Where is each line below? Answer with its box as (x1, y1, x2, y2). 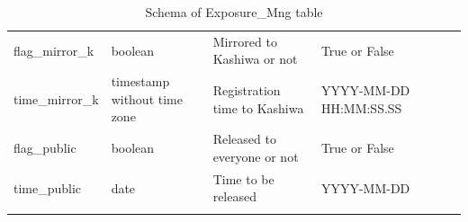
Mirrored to (212, 31, 277, 50)
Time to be (212, 169, 274, 188)
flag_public (13, 138, 76, 157)
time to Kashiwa (212, 98, 304, 117)
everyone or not (212, 147, 299, 165)
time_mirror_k (13, 89, 99, 108)
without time (111, 89, 183, 108)
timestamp (111, 72, 170, 91)
